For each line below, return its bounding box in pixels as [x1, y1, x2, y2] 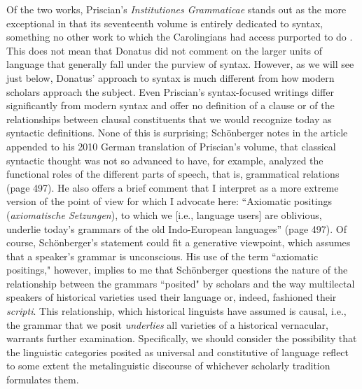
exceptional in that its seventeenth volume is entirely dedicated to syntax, [6, 15, 323, 30]
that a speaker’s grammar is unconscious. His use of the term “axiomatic [6, 248, 319, 263]
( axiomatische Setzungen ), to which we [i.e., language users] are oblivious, [6, 207, 322, 222]
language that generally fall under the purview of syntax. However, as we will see [6, 57, 354, 71]
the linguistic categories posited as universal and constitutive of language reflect [6, 344, 349, 359]
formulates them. [6, 372, 79, 387]
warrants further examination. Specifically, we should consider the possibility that [6, 331, 357, 346]
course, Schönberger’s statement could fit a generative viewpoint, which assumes [6, 235, 351, 250]
